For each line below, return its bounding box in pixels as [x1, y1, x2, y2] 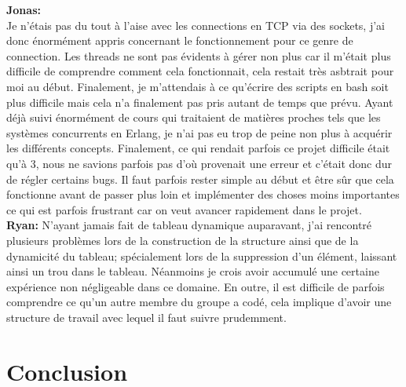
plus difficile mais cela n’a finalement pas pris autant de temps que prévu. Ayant [6, 93, 393, 110]
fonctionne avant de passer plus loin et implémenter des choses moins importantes [6, 186, 400, 203]
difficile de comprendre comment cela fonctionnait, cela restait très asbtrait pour [6, 63, 394, 79]
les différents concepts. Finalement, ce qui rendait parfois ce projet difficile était [6, 140, 390, 156]
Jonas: [6, 2, 41, 17]
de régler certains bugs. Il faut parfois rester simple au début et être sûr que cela [6, 170, 394, 187]
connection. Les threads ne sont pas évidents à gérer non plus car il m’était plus [6, 47, 391, 64]
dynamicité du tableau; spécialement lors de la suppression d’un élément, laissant [6, 247, 397, 264]
